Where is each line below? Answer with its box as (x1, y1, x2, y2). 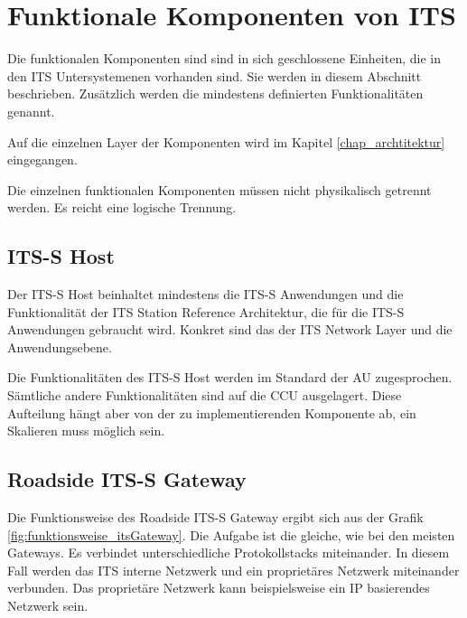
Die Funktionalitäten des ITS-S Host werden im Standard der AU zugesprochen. (7, 368, 453, 387)
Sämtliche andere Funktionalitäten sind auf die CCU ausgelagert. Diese (7, 386, 402, 405)
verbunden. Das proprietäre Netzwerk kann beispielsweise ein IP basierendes (7, 578, 430, 597)
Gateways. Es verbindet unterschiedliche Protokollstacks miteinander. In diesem (7, 543, 450, 562)
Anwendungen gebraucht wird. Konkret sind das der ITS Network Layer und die (7, 320, 453, 339)
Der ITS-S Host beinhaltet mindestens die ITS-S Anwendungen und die (7, 285, 404, 304)
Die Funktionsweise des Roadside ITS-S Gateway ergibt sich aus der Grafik (7, 508, 424, 527)
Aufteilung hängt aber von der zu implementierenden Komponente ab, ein (7, 403, 416, 422)
